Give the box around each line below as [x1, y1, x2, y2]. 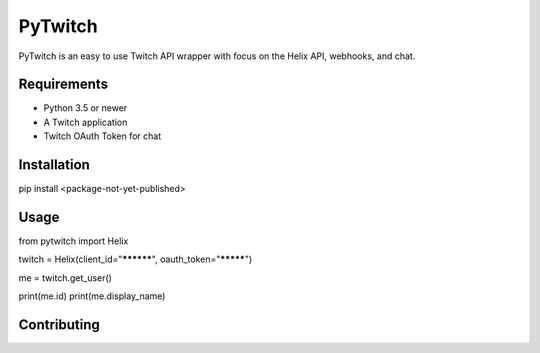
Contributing [18, 316, 100, 334]
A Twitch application [43, 116, 128, 128]
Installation [18, 156, 90, 174]
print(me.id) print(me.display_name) [18, 290, 166, 302]
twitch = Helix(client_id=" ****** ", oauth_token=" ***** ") [18, 253, 253, 265]
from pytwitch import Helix [18, 235, 129, 247]
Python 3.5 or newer [43, 102, 128, 114]
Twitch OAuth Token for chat [43, 130, 162, 142]
